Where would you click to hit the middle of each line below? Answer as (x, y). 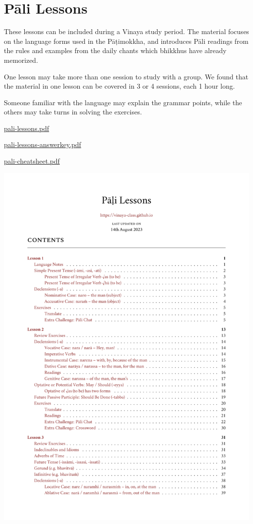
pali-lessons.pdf (27, 128)
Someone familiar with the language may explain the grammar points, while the (123, 102)
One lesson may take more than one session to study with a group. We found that (126, 76)
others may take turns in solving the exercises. (73, 112)
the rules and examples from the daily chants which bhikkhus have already (115, 50)
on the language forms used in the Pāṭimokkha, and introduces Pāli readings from (126, 41)
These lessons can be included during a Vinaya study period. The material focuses (126, 31)
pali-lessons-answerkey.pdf (43, 144)
